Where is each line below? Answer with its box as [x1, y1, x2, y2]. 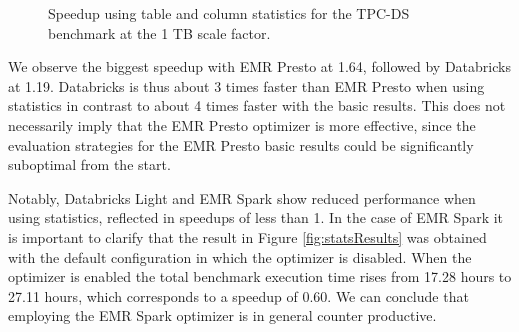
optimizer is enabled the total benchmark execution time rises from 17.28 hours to [8, 266, 512, 287]
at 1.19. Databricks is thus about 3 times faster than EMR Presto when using [8, 75, 485, 96]
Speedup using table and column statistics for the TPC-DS [48, 3, 410, 23]
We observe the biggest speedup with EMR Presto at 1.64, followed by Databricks [8, 56, 511, 77]
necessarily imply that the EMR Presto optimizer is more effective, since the [8, 114, 476, 135]
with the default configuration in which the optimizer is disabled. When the [8, 246, 472, 267]
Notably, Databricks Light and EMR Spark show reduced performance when [8, 187, 476, 208]
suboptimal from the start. [8, 154, 171, 175]
